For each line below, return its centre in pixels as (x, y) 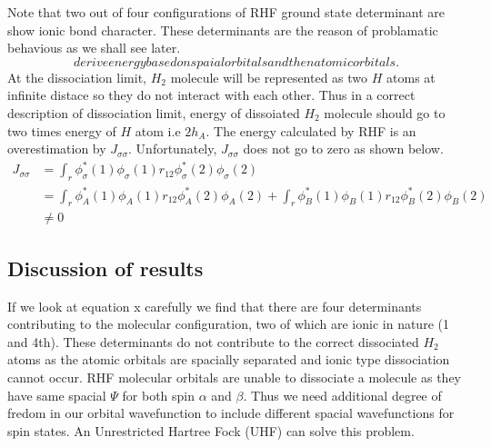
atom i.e (158, 130)
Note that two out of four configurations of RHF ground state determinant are (226, 12)
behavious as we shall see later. (94, 48)
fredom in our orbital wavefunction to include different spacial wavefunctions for (231, 413)
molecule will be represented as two (269, 77)
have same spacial (57, 395)
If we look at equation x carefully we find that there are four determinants (215, 306)
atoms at (411, 77)
